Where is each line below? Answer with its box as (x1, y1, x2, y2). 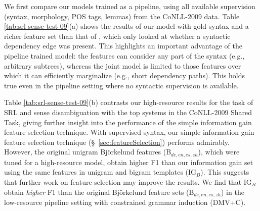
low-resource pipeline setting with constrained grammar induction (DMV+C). (4, 197, 246, 207)
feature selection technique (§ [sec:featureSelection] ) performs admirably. (4, 136, 230, 147)
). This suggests (200, 167, 249, 177)
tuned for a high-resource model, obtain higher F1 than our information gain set (4, 156, 253, 167)
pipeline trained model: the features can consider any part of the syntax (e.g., (4, 50, 245, 61)
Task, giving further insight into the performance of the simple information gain (4, 117, 252, 127)
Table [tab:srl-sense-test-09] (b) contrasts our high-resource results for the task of (4, 97, 253, 108)
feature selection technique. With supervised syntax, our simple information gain (4, 127, 254, 137)
